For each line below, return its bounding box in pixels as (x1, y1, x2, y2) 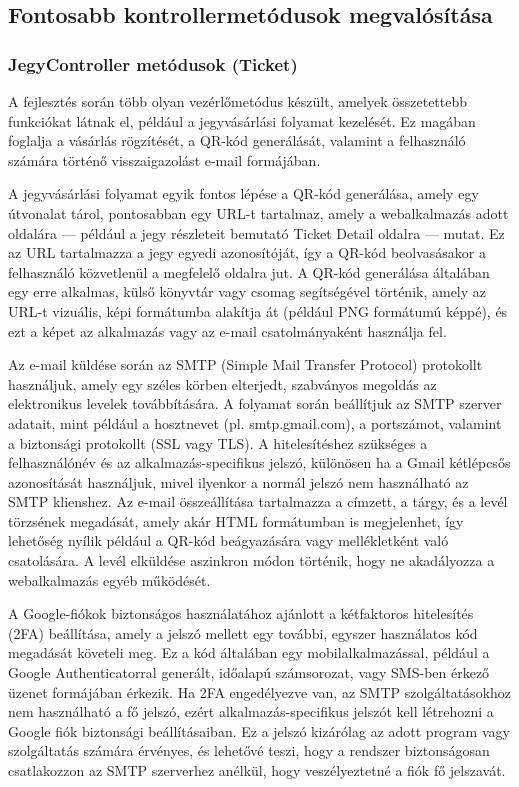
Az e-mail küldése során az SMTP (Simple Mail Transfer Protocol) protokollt (8, 354, 483, 375)
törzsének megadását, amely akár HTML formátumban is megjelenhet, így (8, 510, 464, 531)
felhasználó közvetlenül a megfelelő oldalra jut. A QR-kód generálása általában (8, 261, 490, 282)
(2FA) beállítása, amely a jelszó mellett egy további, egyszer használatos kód (8, 622, 478, 643)
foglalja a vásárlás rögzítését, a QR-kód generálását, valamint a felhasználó (8, 130, 466, 151)
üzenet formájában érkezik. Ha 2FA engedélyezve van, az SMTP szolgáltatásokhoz (8, 681, 512, 702)
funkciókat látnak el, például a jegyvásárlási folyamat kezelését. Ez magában (8, 110, 476, 131)
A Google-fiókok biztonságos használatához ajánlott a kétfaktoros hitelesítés (8, 603, 474, 624)
